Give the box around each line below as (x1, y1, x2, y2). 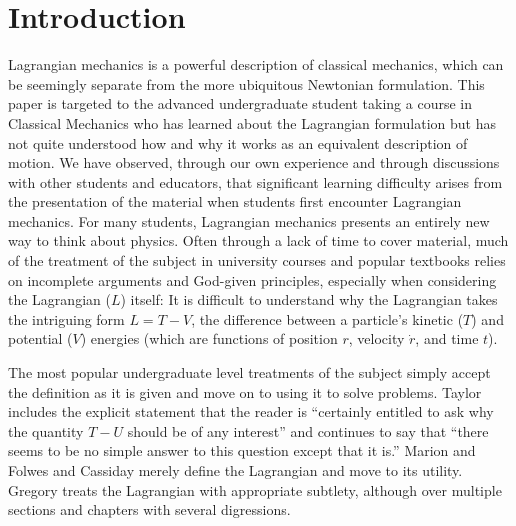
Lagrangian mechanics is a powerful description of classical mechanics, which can (8, 54, 504, 75)
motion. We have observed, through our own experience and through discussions (8, 152, 500, 173)
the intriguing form (8, 308, 125, 329)
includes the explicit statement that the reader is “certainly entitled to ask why (8, 401, 494, 422)
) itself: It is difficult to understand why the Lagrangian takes (120, 289, 498, 310)
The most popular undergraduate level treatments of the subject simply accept (8, 362, 491, 383)
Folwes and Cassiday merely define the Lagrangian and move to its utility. (8, 460, 463, 480)
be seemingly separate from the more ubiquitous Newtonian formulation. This (8, 73, 485, 94)
